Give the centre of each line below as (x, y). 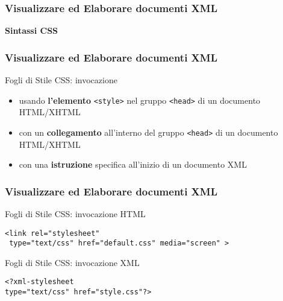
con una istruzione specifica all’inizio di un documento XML (133, 164)
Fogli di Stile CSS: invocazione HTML (75, 213)
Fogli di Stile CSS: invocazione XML (72, 262)
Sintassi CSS (32, 30)
